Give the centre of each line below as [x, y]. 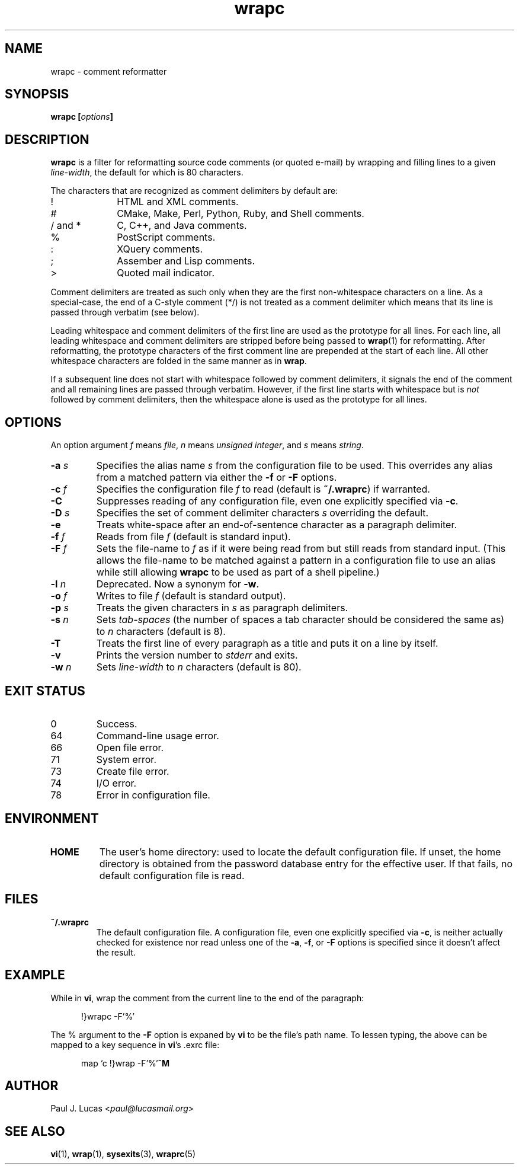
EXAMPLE [35, 975]
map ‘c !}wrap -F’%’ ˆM [126, 1063]
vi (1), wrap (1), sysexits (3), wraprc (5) [123, 1154]
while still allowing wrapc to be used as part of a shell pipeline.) [238, 572]
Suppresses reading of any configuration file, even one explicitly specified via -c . [277, 501]
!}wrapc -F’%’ [108, 1016]
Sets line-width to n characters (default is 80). [199, 667]
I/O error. [116, 783]
